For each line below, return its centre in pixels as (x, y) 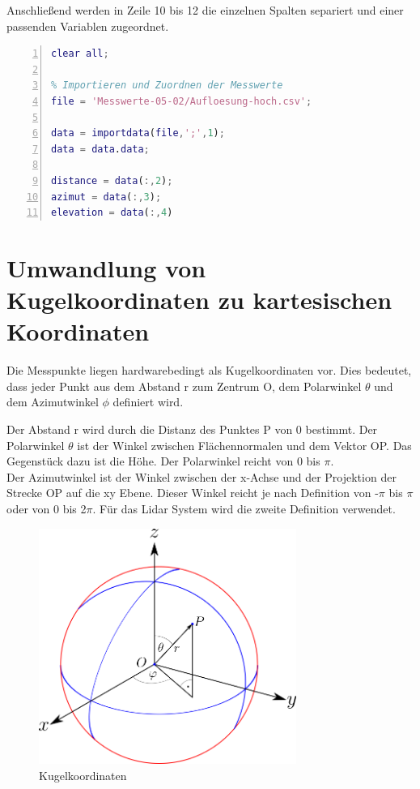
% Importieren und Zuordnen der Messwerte (167, 86)
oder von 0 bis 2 (47, 508)
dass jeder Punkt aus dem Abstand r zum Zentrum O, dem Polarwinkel (184, 386)
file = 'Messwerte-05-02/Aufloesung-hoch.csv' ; (182, 101)
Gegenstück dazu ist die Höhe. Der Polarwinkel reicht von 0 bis (163, 461)
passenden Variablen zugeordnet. (88, 26)
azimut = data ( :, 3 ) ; (106, 197)
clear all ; (80, 54)
